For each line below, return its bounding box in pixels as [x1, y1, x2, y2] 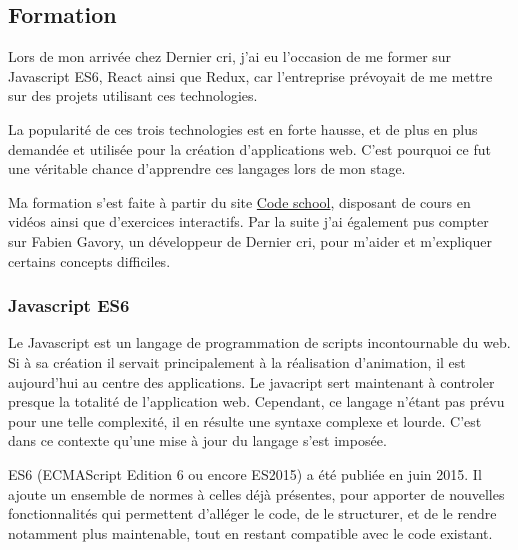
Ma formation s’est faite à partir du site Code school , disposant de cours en [8, 191, 471, 212]
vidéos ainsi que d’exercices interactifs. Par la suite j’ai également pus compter [8, 211, 489, 232]
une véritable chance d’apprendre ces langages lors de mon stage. [8, 158, 406, 179]
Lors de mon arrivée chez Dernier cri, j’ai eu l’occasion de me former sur [8, 46, 452, 67]
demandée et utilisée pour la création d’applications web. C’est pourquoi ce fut [8, 138, 491, 159]
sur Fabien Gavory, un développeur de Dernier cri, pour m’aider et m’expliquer [8, 230, 492, 251]
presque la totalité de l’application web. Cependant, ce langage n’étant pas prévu [8, 391, 505, 412]
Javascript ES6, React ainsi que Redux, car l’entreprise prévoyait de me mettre [8, 65, 493, 86]
